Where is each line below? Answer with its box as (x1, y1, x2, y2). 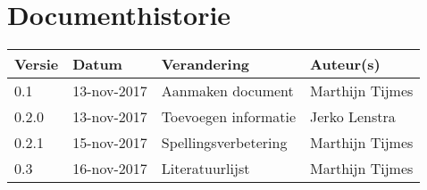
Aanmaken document (161, 80, 294, 102)
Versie (14, 54, 59, 75)
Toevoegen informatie (161, 106, 297, 128)
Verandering (161, 54, 250, 75)
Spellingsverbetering (161, 132, 288, 153)
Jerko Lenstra (310, 106, 396, 128)
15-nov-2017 (72, 132, 147, 153)
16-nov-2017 (72, 158, 147, 179)
